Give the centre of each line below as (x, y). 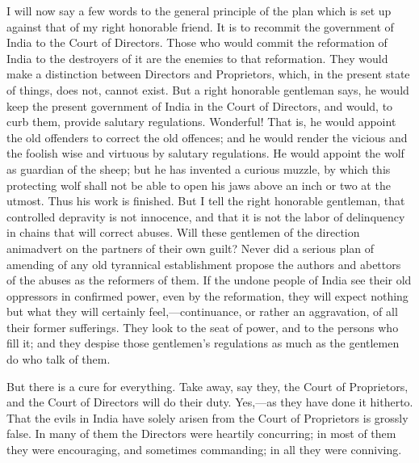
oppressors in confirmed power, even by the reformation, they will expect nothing (207, 295)
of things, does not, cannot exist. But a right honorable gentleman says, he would (208, 89)
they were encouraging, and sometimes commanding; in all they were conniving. (204, 450)
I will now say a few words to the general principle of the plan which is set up (199, 11)
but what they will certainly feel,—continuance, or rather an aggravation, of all (202, 311)
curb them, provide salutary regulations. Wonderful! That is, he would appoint (201, 122)
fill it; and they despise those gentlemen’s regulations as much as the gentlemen (203, 343)
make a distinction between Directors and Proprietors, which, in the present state (208, 74)
